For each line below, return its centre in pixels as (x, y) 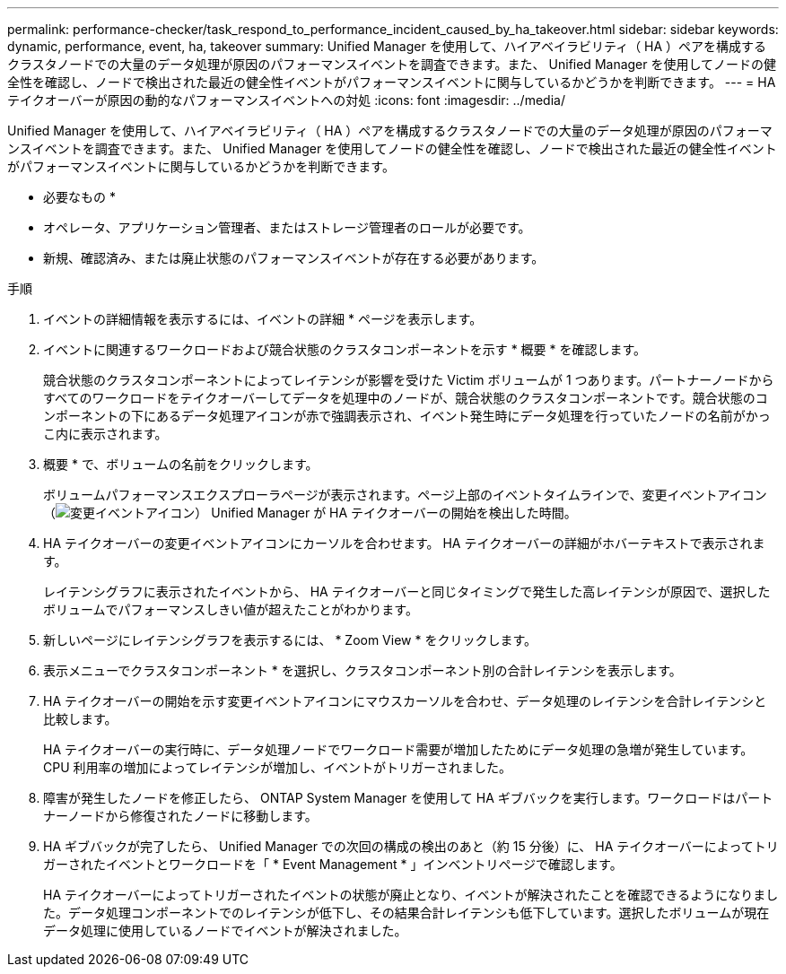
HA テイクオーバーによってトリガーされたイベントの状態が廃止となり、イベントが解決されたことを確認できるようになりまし (411, 895)
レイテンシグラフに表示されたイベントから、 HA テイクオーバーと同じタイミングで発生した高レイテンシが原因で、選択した (407, 591)
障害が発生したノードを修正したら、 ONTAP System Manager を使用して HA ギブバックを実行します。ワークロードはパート (408, 798)
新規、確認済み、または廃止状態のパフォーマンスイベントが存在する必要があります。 (294, 258)
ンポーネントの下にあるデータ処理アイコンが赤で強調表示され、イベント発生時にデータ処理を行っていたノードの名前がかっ (407, 416)
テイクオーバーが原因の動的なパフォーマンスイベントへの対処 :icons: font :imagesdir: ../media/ (286, 100)
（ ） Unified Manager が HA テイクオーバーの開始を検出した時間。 (310, 513)
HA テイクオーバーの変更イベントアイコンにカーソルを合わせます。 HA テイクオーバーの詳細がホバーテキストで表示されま (404, 543)
